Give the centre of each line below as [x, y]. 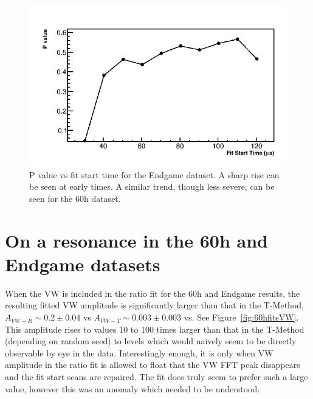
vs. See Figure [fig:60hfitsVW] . [241, 317]
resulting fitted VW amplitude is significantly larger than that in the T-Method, [154, 305]
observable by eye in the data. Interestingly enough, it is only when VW [139, 352]
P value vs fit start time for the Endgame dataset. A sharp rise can [154, 174]
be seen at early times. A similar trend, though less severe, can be [152, 186]
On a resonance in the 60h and [136, 240]
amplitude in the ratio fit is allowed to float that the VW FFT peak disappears [153, 365]
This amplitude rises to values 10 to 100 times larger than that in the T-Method [155, 329]
